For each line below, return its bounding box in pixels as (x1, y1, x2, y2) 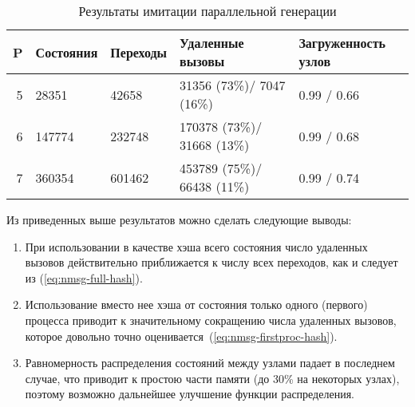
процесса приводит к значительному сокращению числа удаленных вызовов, (25, 311, 397, 328)
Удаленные (180, 34, 244, 52)
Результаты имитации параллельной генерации (78, 2, 337, 20)
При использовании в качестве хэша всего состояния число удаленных (25, 238, 368, 255)
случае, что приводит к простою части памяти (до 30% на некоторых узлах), (25, 369, 400, 386)
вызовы (180, 52, 225, 70)
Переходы (110, 42, 168, 61)
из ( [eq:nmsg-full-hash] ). (25, 269, 143, 286)
